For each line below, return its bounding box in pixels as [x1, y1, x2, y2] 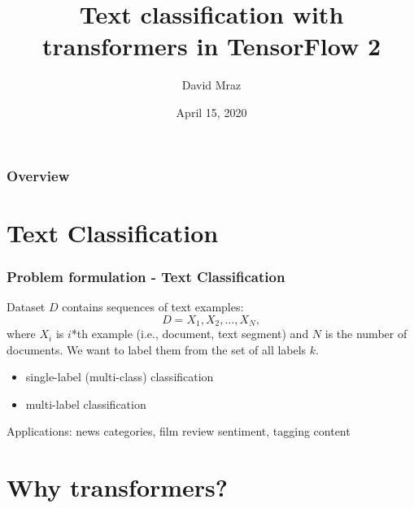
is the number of [325, 325, 407, 342]
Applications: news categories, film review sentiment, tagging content [7, 423, 351, 440]
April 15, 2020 [176, 103, 247, 120]
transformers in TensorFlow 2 [41, 29, 381, 63]
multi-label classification [25, 395, 146, 412]
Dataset [7, 298, 46, 315]
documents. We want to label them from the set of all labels [7, 341, 307, 358]
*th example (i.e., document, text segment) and [71, 325, 309, 342]
